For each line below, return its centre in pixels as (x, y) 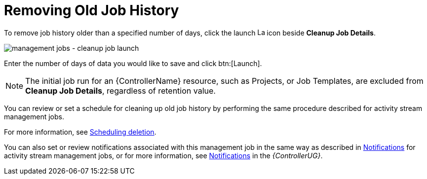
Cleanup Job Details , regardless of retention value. (120, 90)
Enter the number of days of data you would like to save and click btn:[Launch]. (133, 63)
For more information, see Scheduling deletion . (80, 132)
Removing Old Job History (92, 10)
